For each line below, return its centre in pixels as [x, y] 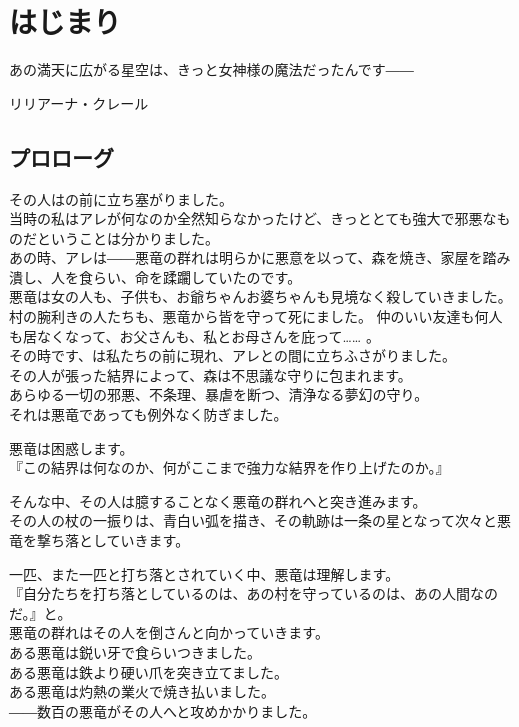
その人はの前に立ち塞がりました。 [121, 198]
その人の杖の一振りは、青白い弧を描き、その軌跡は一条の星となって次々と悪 [260, 520]
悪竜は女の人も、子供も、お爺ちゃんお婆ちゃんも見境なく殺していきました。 [260, 296]
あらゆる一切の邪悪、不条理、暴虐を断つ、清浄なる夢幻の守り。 [219, 394]
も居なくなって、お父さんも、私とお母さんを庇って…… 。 [194, 335]
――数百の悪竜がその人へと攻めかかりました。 [163, 710]
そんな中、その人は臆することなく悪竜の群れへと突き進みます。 [218, 500]
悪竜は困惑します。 [71, 447]
